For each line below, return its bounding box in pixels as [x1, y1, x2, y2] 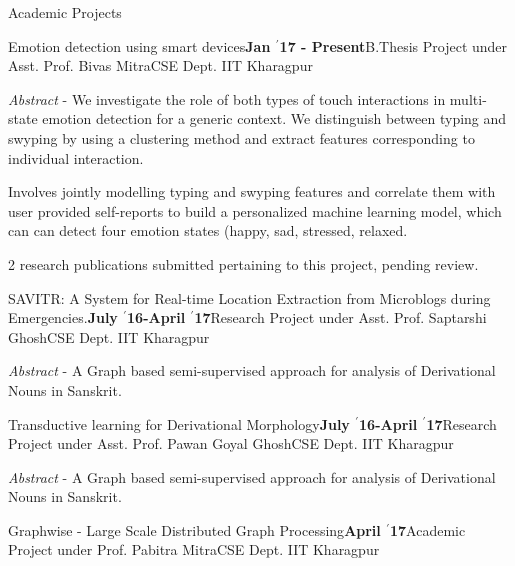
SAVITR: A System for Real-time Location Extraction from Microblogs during [8, 287, 491, 308]
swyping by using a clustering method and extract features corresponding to [8, 127, 475, 148]
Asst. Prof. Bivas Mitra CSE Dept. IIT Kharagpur [8, 55, 313, 76]
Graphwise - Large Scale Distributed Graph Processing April [8, 519, 381, 540]
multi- [449, 88, 487, 109]
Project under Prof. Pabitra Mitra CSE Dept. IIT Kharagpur [8, 539, 380, 560]
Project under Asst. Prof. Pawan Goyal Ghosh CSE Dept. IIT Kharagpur [8, 433, 454, 454]
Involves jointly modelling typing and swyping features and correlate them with [8, 181, 496, 202]
